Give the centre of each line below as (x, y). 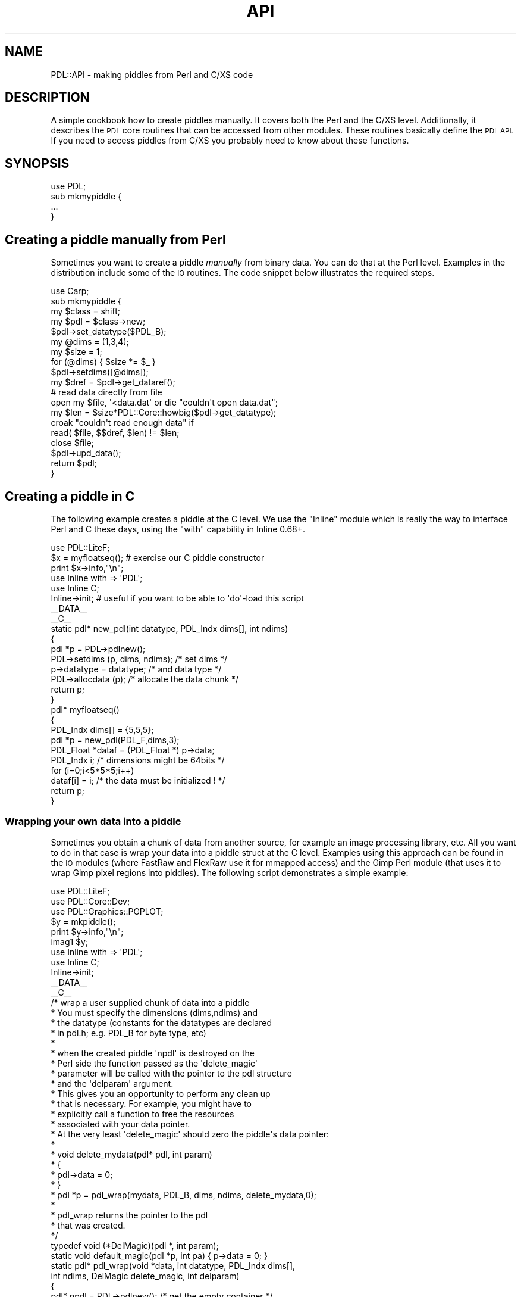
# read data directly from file (106, 392)
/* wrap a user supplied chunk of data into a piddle (150, 1002)
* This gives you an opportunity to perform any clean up (161, 1093)
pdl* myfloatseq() (85, 709)
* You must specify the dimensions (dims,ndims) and (154, 1012)
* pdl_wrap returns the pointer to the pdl (129, 1215)
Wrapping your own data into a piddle (93, 821)
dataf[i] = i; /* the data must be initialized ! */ (138, 780)
